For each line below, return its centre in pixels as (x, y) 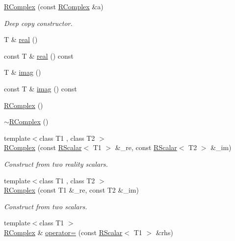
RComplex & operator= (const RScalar (63, 232)
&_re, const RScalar (146, 147)
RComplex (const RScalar (43, 147)
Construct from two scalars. (46, 206)
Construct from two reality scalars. (56, 164)
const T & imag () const (40, 88)
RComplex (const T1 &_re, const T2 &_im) (71, 190)
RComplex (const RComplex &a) (54, 6)
